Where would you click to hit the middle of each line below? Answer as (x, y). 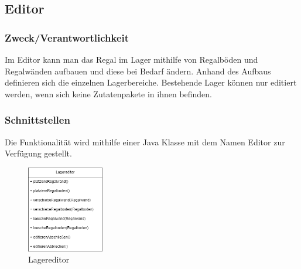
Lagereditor (49, 259)
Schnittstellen (37, 120)
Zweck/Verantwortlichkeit (67, 37)
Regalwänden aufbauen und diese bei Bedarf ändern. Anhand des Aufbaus (138, 71)
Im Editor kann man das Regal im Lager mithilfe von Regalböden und (131, 59)
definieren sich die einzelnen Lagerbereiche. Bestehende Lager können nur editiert (151, 82)
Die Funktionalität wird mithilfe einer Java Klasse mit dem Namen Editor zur (145, 142)
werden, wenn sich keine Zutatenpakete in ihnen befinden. (109, 93)
